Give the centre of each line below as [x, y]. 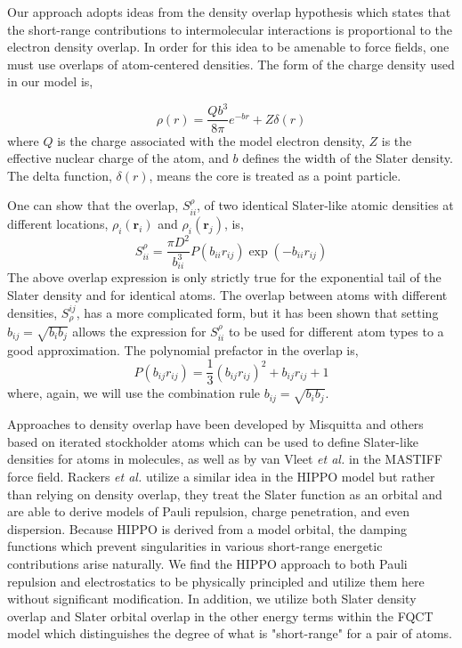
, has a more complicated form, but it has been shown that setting [257, 312]
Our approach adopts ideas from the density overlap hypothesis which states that [229, 12]
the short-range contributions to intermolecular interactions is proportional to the [230, 29]
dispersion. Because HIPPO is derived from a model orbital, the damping [207, 528]
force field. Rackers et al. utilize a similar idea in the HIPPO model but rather [221, 476]
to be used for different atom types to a [336, 332]
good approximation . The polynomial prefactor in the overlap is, [183, 349]
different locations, [58, 223]
